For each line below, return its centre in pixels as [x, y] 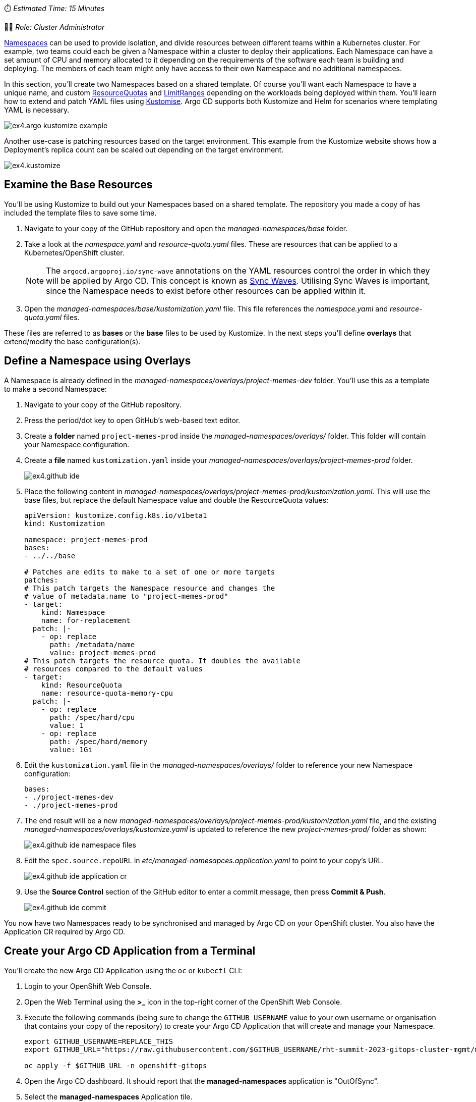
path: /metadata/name [92, 644]
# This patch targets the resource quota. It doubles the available [162, 661]
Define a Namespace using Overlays [98, 361]
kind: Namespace [73, 612]
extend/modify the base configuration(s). [72, 341]
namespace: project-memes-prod [86, 539]
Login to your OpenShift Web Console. [88, 986]
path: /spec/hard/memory [99, 741]
